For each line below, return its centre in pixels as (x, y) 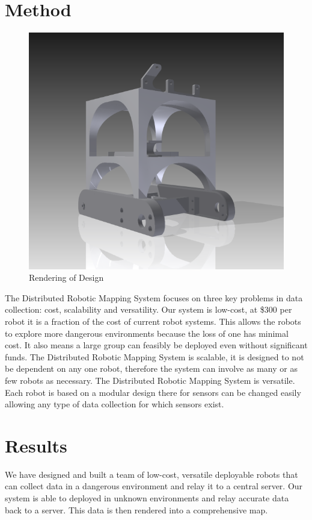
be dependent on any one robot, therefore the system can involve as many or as (151, 368)
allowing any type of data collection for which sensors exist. (115, 404)
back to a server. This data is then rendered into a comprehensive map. (136, 509)
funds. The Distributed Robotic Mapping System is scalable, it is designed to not (154, 356)
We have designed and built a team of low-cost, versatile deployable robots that (151, 474)
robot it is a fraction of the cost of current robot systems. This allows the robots (153, 321)
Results (36, 445)
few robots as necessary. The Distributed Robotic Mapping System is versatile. (150, 380)
